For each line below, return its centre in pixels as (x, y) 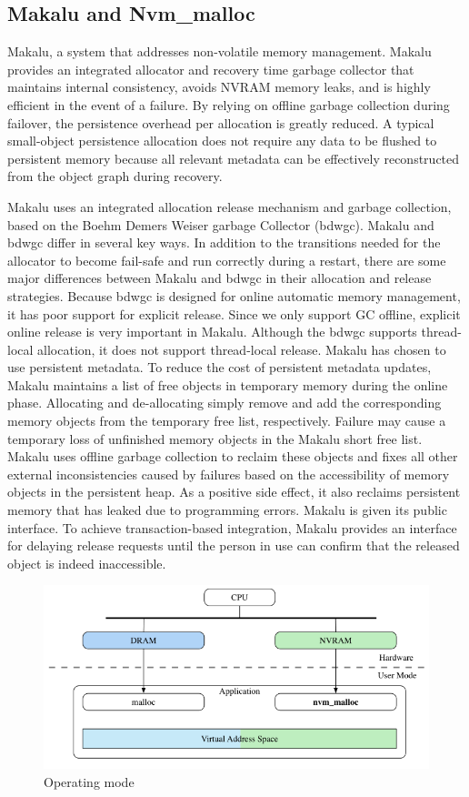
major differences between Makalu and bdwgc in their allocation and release (220, 278)
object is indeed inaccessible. (87, 563)
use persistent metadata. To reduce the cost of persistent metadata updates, (220, 367)
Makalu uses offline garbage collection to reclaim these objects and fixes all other (233, 456)
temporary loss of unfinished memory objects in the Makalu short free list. (215, 438)
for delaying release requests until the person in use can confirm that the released (234, 545)
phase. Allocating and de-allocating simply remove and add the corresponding (225, 403)
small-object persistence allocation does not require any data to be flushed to (222, 141)
